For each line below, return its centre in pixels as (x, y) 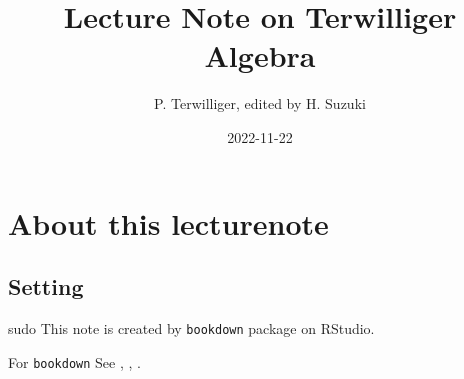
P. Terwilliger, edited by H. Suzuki (260, 103)
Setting (46, 286)
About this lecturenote (168, 222)
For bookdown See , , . (74, 361)
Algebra (260, 55)
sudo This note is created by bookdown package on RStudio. (191, 327)
